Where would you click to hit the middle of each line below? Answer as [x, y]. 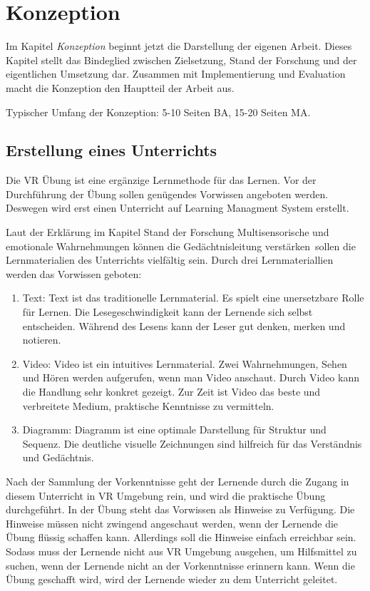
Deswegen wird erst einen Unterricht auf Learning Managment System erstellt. [178, 208]
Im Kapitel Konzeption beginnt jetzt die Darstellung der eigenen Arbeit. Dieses [179, 46]
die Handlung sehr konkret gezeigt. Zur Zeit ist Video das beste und [171, 392]
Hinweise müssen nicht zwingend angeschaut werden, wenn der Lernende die [172, 523]
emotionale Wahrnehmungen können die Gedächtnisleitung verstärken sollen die [181, 246]
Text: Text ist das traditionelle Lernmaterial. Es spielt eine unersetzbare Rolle [193, 298]
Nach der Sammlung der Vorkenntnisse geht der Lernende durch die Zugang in [178, 481]
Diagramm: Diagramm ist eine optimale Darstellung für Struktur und [174, 430]
